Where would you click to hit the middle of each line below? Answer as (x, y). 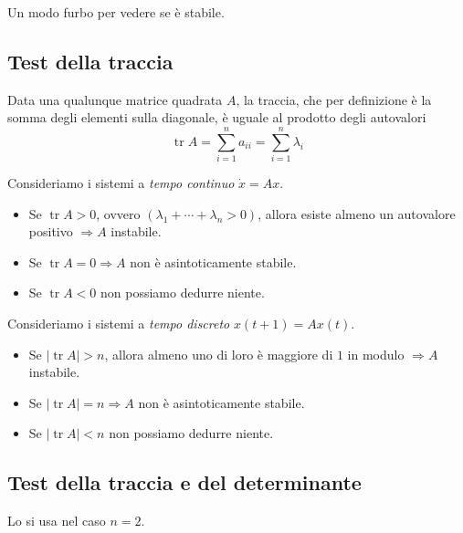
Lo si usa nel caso (57, 521)
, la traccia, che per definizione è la (334, 99)
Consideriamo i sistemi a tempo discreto (119, 324)
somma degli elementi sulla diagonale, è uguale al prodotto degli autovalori (217, 117)
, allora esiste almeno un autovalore (357, 213)
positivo (51, 231)
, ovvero (118, 213)
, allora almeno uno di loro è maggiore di (219, 354)
